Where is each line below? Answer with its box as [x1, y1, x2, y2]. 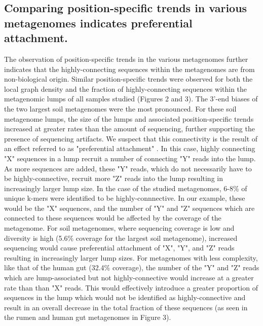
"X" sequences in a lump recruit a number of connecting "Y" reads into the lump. [4, 153, 256, 163]
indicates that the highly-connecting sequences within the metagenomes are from [4, 63, 255, 74]
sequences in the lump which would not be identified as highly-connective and [4, 292, 246, 303]
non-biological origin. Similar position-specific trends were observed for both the [4, 74, 253, 84]
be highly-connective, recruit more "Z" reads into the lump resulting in [4, 173, 223, 184]
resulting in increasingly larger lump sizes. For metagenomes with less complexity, [4, 252, 258, 263]
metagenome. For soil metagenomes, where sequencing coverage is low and [4, 223, 235, 233]
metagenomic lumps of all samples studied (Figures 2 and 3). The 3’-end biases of [4, 93, 258, 104]
